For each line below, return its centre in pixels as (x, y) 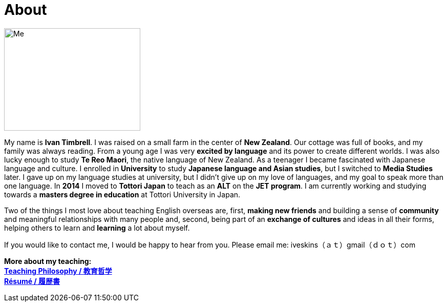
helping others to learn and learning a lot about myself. (97, 228)
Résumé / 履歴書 (32, 281)
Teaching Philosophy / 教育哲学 (58, 271)
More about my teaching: (48, 261)
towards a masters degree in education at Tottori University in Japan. (122, 194)
